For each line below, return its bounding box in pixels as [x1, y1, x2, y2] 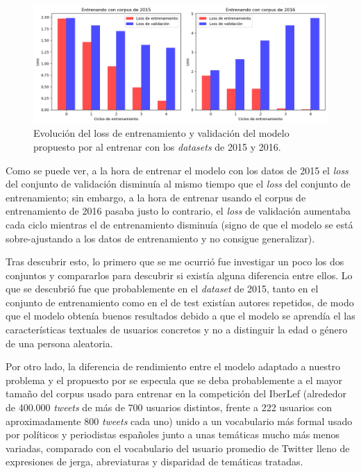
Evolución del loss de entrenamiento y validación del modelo [33, 126, 289, 140]
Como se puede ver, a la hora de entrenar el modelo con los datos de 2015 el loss [6, 163, 349, 177]
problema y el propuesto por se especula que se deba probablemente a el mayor [6, 372, 343, 387]
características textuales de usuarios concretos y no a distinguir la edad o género [6, 322, 348, 337]
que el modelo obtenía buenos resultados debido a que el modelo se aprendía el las [6, 308, 355, 323]
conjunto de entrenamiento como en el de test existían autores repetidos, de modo [6, 294, 354, 309]
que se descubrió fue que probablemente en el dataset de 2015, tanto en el [6, 281, 319, 296]
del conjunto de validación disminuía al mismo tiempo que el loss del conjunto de [6, 176, 351, 191]
